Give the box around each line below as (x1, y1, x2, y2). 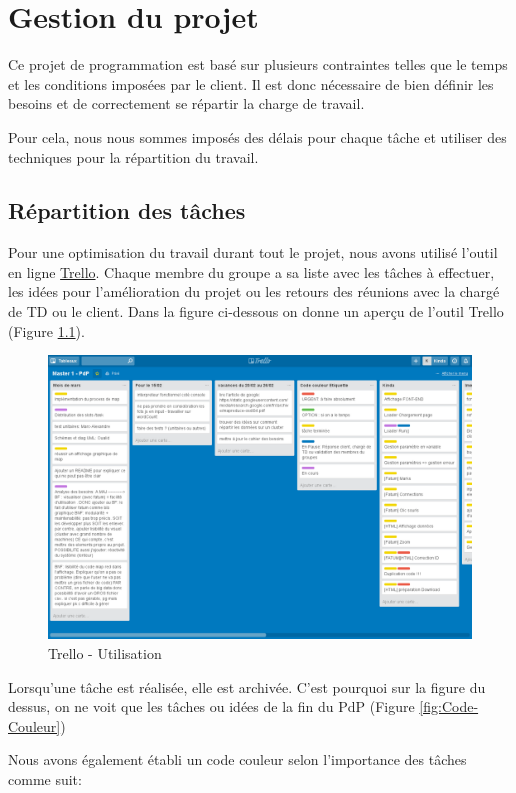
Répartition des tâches (8, 195, 246, 226)
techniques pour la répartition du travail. (8, 146, 259, 167)
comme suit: (8, 768, 82, 789)
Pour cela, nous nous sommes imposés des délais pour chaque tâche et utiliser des (8, 126, 507, 147)
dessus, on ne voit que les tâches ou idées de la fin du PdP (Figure (8, 696, 415, 717)
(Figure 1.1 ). (8, 320, 85, 341)
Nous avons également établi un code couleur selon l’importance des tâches (8, 749, 467, 770)
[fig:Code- (419, 696, 479, 717)
